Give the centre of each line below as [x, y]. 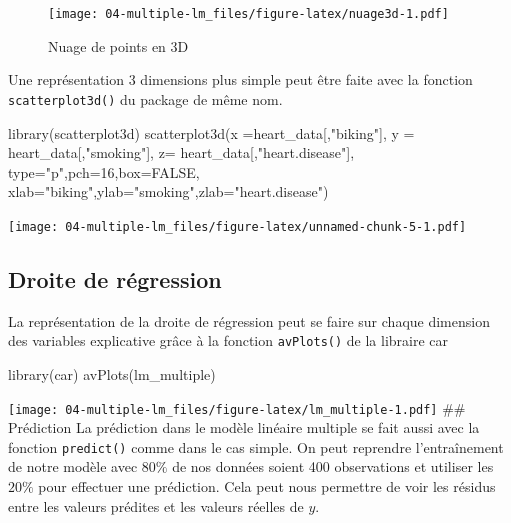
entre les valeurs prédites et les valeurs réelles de [156, 505]
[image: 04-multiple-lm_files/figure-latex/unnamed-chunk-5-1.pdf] [237, 226]
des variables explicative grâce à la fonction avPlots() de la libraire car [228, 340]
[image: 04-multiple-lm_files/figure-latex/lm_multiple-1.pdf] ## [237, 407]
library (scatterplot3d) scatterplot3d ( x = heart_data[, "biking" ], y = [211, 132]
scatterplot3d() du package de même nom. [145, 98]
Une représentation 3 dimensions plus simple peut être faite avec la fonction [240, 79]
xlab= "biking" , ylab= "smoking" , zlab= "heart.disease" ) [168, 191]
